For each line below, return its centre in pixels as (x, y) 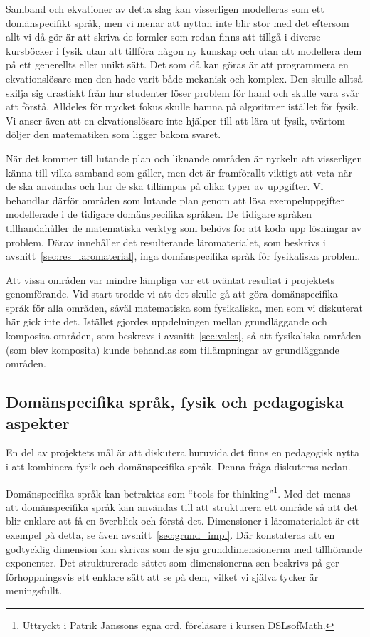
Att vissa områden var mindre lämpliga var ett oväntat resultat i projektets (170, 279)
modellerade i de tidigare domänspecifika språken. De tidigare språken (159, 214)
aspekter (38, 422)
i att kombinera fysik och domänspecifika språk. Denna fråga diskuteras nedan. (178, 467)
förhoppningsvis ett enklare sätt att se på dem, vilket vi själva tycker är (162, 576)
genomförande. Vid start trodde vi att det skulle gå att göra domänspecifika (172, 294)
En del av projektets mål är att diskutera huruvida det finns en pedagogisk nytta (183, 452)
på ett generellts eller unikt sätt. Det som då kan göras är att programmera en (177, 64)
